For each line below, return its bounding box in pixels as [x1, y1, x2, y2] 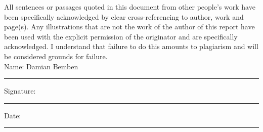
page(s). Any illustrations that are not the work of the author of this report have [4, 21, 255, 32]
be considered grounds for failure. [4, 51, 108, 61]
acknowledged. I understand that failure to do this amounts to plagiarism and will [4, 41, 258, 52]
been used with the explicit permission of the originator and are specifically [4, 31, 238, 41]
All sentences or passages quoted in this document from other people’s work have [4, 2, 255, 12]
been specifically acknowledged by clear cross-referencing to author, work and [4, 11, 244, 22]
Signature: [4, 85, 36, 96]
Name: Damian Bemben [4, 61, 78, 71]
